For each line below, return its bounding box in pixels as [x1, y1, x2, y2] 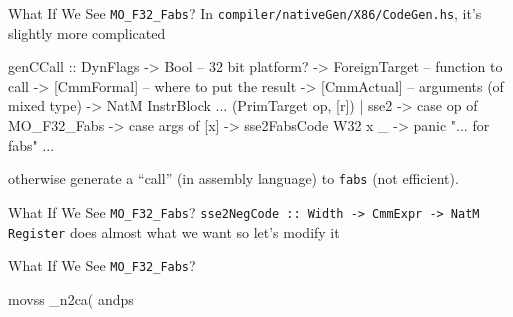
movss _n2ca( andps [8, 288, 134, 309]
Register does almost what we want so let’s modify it [8, 221, 340, 242]
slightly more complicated [8, 22, 166, 43]
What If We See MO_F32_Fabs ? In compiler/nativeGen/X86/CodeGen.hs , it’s [8, 3, 482, 23]
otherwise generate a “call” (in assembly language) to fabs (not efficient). [8, 168, 459, 189]
